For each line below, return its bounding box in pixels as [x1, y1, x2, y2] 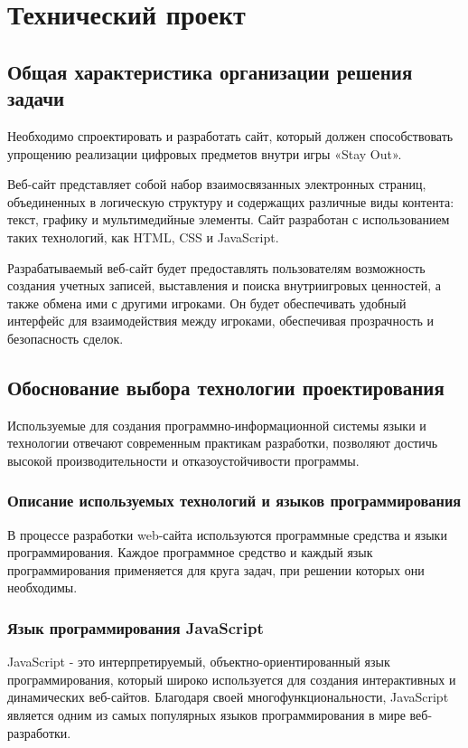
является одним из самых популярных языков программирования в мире [7, 705, 406, 724]
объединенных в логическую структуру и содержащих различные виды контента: [7, 192, 454, 211]
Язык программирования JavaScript [7, 617, 264, 639]
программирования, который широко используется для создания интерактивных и [7, 669, 456, 688]
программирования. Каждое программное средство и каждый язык [7, 543, 373, 562]
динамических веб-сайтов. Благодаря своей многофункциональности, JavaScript [7, 687, 449, 706]
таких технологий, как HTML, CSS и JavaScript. [7, 227, 279, 246]
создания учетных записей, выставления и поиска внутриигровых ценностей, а [7, 276, 441, 295]
